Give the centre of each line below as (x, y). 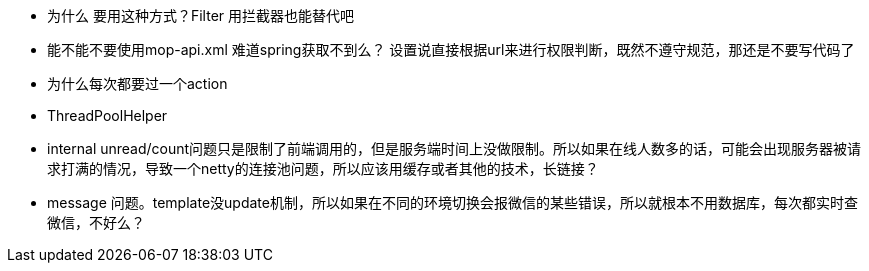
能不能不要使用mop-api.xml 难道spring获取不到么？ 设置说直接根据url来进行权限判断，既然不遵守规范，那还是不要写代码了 (451, 49)
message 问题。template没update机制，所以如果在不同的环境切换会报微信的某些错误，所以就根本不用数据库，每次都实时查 (452, 202)
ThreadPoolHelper (107, 115)
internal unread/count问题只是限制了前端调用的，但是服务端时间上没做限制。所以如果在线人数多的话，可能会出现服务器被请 (454, 148)
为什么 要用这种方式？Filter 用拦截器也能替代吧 (201, 15)
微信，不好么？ (96, 222)
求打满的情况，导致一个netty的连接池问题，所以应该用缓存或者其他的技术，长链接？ (323, 168)
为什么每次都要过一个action (137, 83)
